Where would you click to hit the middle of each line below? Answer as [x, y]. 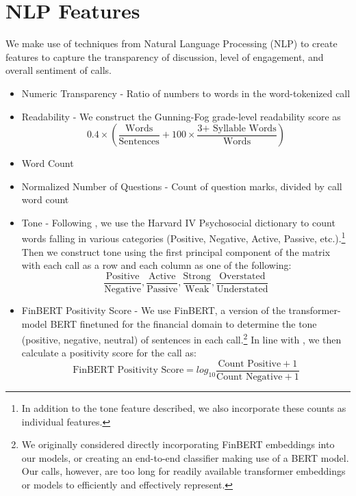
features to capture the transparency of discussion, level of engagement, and [165, 56]
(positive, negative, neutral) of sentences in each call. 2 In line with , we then [181, 338]
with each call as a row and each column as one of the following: [156, 265]
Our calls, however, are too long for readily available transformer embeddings [183, 471]
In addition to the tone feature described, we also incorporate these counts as [184, 408]
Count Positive [250, 364]
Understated [242, 289]
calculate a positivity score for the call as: [109, 353]
